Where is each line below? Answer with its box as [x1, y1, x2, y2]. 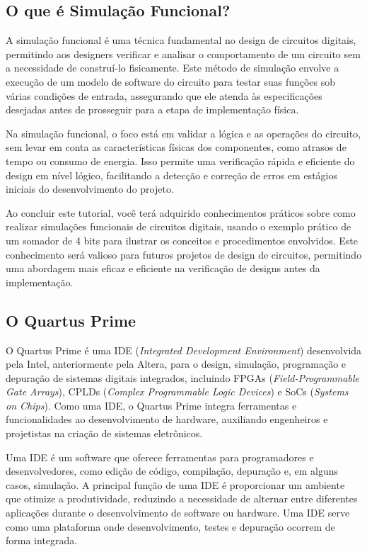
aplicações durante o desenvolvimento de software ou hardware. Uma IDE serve [6, 505, 350, 520]
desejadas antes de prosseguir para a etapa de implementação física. [6, 102, 299, 117]
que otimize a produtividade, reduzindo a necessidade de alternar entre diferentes [6, 491, 358, 506]
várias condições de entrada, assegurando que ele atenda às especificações [6, 88, 322, 103]
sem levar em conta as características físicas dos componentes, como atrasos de [6, 140, 346, 154]
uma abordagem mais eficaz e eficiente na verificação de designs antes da [6, 261, 320, 276]
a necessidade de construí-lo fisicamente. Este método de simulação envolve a [6, 60, 339, 75]
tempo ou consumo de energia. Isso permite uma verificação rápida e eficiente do [6, 153, 355, 168]
